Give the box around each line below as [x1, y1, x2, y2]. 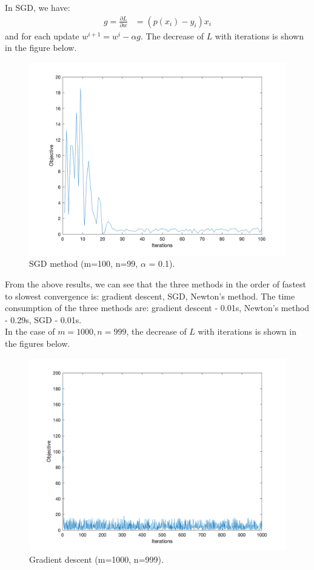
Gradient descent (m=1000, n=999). [29, 553, 164, 566]
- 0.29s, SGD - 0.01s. [5, 313, 82, 326]
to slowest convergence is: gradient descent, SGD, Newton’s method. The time [5, 289, 295, 302]
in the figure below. [5, 41, 77, 54]
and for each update [5, 29, 79, 42]
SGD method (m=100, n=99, [29, 257, 138, 270]
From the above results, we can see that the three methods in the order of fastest [5, 278, 307, 290]
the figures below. [5, 337, 70, 349]
